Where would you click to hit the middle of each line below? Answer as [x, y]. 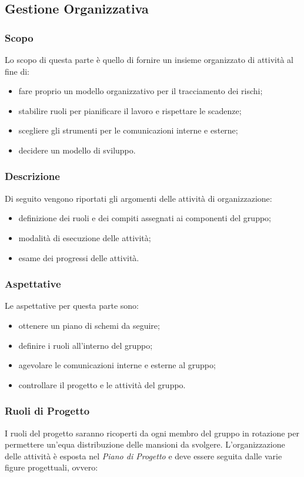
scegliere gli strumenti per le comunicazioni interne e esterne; [128, 130]
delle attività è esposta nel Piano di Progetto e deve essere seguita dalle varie [143, 456]
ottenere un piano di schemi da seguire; [89, 325]
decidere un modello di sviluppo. [77, 150]
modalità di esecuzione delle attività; [85, 237]
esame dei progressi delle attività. [79, 257]
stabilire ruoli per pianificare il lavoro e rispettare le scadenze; [130, 110]
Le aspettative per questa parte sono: [72, 306]
